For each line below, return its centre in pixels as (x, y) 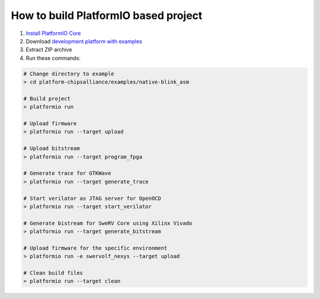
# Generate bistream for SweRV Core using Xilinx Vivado (108, 223)
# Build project (47, 98)
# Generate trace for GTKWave (67, 173)
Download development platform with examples (84, 41)
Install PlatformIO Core (53, 33)
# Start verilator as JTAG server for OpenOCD (92, 198)
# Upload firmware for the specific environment (95, 248)
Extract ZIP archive (49, 50)
